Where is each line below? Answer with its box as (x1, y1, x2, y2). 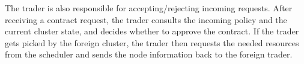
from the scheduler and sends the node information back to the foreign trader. (5, 48, 293, 60)
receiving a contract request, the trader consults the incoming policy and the (5, 13, 287, 25)
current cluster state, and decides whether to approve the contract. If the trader (5, 25, 299, 37)
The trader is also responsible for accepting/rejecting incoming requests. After (5, 2, 293, 14)
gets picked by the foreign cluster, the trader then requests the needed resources (5, 36, 299, 49)
